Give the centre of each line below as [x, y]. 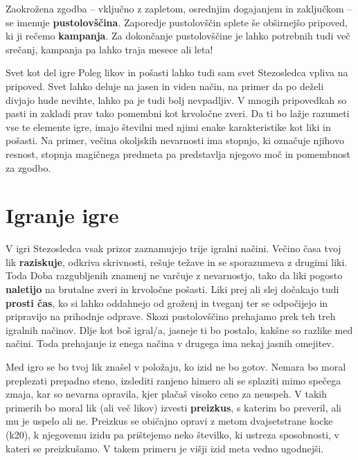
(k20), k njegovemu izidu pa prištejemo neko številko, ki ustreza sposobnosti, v [172, 434]
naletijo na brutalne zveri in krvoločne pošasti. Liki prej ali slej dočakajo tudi [172, 289]
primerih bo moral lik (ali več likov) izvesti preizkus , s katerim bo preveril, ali [174, 407]
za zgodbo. [28, 167]
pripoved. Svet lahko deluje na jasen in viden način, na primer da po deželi [165, 86]
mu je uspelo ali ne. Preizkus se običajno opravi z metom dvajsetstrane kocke [169, 421]
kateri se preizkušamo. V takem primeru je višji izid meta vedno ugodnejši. [165, 448]
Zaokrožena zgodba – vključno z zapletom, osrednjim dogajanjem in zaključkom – [179, 8]
